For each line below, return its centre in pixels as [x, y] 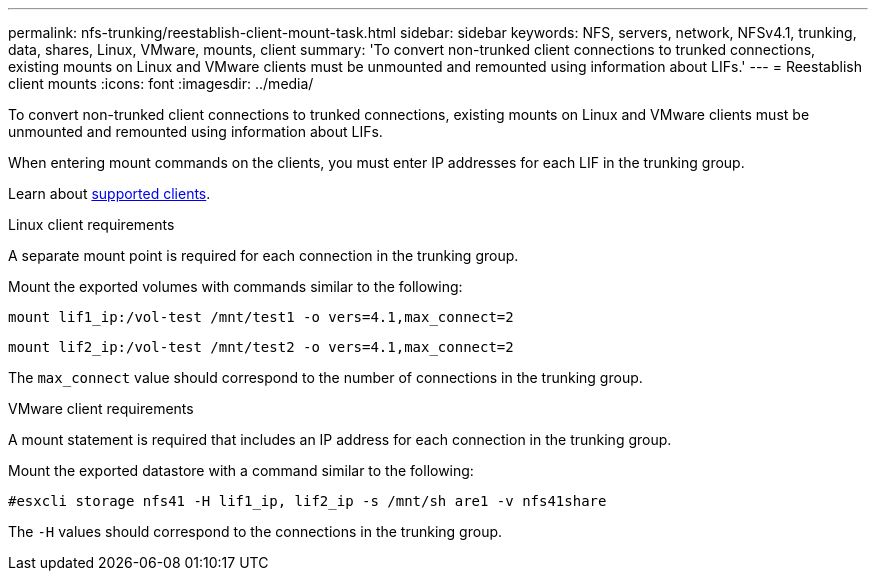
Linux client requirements [91, 224]
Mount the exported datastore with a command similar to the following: [241, 470]
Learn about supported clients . [109, 193]
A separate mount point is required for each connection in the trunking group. [263, 255]
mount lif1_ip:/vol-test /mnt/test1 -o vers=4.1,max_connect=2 [261, 317]
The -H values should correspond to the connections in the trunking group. [255, 531]
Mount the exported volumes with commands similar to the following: [235, 286]
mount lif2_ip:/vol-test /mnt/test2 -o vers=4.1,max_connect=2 [261, 347]
